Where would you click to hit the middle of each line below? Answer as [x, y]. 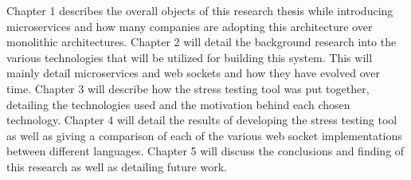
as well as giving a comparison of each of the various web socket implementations [204, 135]
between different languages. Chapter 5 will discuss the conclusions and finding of [205, 151]
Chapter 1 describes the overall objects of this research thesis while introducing [200, 10]
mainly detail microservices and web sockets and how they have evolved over [193, 73]
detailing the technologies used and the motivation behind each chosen [178, 104]
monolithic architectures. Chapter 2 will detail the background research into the [202, 42]
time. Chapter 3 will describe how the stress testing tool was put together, [188, 88]
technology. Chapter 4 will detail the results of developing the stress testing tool [202, 120]
